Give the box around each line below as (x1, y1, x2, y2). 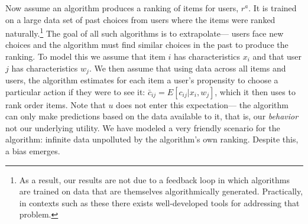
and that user (252, 50, 302, 63)
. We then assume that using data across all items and (89, 61, 286, 74)
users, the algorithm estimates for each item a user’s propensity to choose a (5, 74, 278, 86)
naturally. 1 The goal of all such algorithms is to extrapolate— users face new (5, 25, 284, 39)
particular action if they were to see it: (5, 85, 145, 98)
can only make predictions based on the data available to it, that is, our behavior (5, 110, 299, 122)
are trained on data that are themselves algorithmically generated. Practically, (19, 185, 303, 197)
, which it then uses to (215, 85, 296, 98)
